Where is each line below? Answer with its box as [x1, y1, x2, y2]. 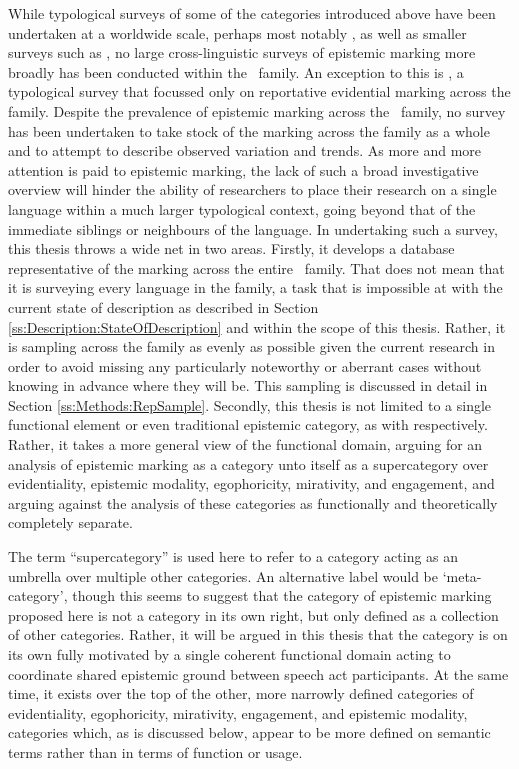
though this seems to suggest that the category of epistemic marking [72, 585, 492, 606]
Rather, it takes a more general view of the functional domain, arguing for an [8, 434, 483, 455]
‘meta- [442, 565, 482, 586]
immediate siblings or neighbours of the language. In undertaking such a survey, [8, 218, 498, 239]
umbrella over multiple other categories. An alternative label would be [8, 565, 438, 586]
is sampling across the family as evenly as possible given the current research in [8, 336, 495, 357]
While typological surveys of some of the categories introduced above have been [8, 3, 496, 23]
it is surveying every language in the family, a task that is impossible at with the [8, 277, 503, 298]
